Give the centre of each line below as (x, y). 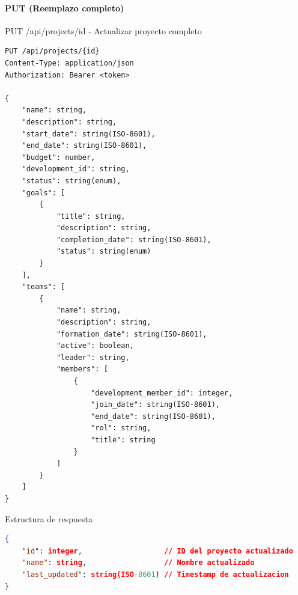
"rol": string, (121, 428)
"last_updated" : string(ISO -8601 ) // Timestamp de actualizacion (155, 574)
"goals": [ (44, 193)
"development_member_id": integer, (162, 393)
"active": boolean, (95, 346)
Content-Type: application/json (69, 63)
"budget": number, (59, 157)
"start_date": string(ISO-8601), (89, 134)
